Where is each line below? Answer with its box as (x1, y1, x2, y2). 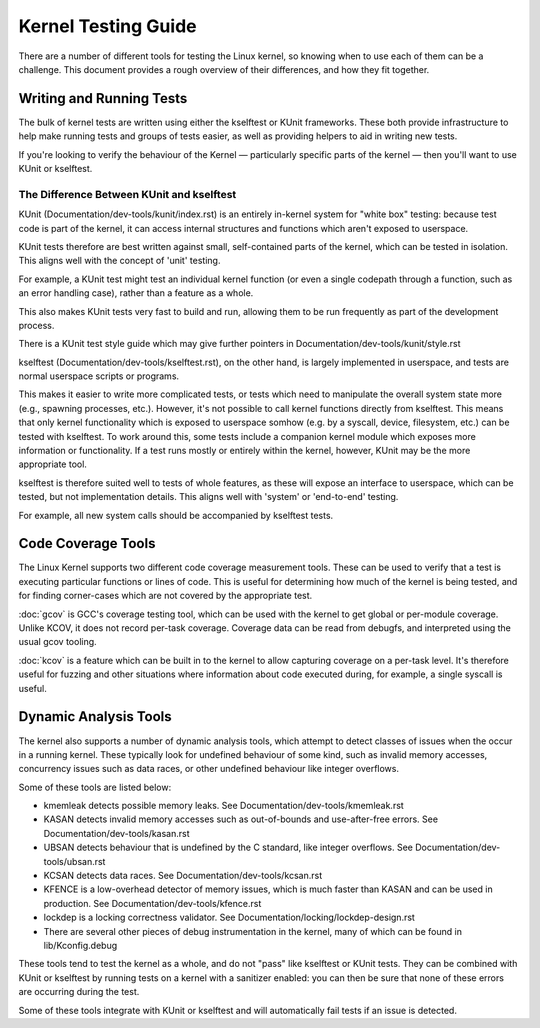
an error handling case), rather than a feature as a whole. (18, 287, 254, 299)
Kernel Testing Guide (18, 15, 197, 37)
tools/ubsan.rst (43, 855, 106, 867)
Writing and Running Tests (18, 90, 188, 107)
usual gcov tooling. (18, 636, 97, 648)
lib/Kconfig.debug (43, 939, 118, 951)
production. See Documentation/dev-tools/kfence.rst (43, 897, 262, 909)
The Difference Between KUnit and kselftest (18, 187, 237, 201)
